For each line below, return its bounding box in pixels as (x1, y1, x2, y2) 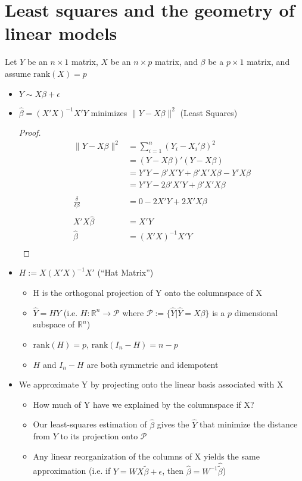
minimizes (91, 106, 127, 118)
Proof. (18, 126, 41, 139)
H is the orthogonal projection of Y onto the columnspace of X (33, 286, 263, 298)
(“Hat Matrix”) (97, 266, 154, 279)
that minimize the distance (199, 418, 298, 430)
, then (162, 464, 183, 477)
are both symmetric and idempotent (86, 358, 219, 370)
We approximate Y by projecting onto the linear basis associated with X (18, 378, 284, 391)
